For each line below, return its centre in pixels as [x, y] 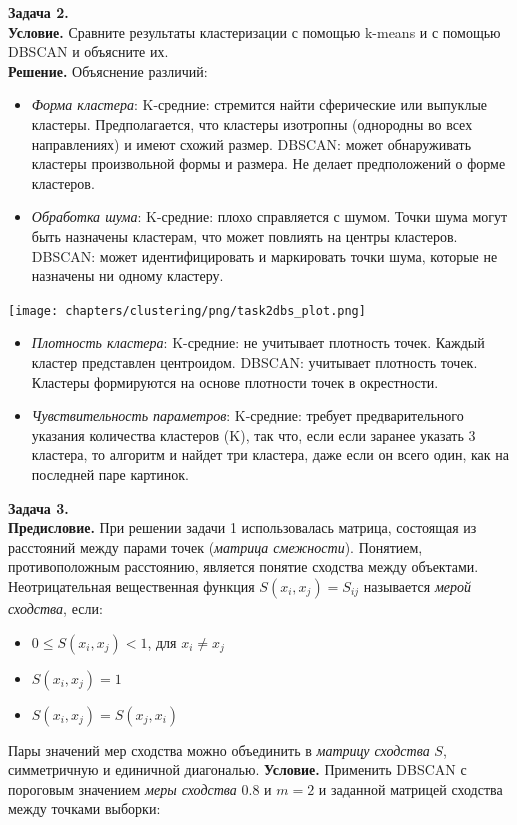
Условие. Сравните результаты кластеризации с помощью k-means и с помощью [254, 31]
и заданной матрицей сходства [410, 788]
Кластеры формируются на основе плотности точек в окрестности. [235, 381]
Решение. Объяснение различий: [108, 70]
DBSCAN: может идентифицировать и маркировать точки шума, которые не [264, 255]
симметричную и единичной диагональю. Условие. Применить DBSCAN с [237, 769]
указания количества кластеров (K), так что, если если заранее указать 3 [253, 434]
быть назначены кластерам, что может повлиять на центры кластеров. [244, 235]
